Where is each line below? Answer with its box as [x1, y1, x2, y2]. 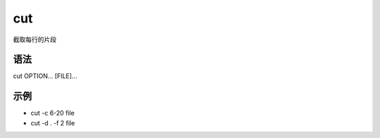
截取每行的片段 [13, 35, 56, 44]
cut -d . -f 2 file [30, 118, 75, 127]
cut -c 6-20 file [30, 109, 75, 118]
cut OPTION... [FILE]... [13, 72, 77, 80]
